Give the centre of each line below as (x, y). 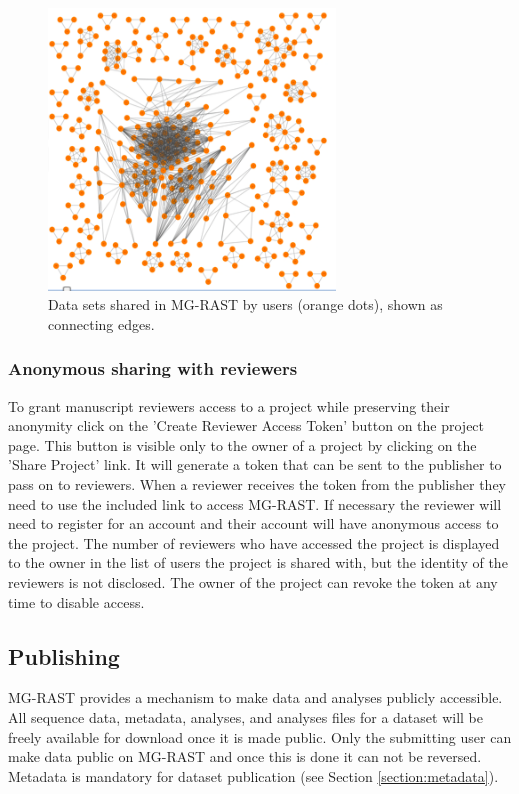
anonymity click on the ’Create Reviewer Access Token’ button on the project (246, 425)
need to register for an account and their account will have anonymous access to (253, 523)
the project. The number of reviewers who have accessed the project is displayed (254, 542)
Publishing (64, 655)
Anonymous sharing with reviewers (153, 368)
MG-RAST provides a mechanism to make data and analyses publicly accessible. (255, 697)
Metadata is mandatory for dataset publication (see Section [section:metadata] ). (253, 775)
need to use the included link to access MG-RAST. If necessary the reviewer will (255, 503)
